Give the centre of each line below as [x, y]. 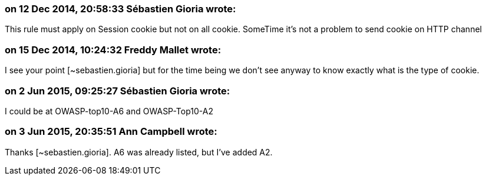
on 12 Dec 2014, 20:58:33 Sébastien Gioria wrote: [120, 9]
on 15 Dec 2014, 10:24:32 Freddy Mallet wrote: [113, 50]
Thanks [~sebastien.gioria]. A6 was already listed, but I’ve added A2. [139, 152]
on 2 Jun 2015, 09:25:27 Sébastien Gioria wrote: [118, 91]
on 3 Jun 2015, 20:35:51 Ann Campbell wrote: [111, 132]
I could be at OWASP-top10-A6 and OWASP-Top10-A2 [109, 111]
